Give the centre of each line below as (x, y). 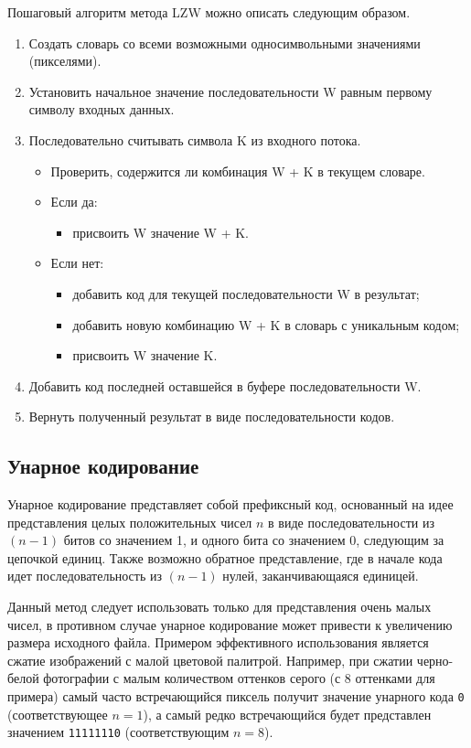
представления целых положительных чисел (130, 522)
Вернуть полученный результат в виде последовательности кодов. (212, 417)
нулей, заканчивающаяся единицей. (321, 576)
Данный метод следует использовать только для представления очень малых (219, 607)
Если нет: (77, 263)
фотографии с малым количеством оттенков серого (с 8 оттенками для (239, 678)
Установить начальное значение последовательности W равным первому (230, 91)
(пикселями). (65, 61)
